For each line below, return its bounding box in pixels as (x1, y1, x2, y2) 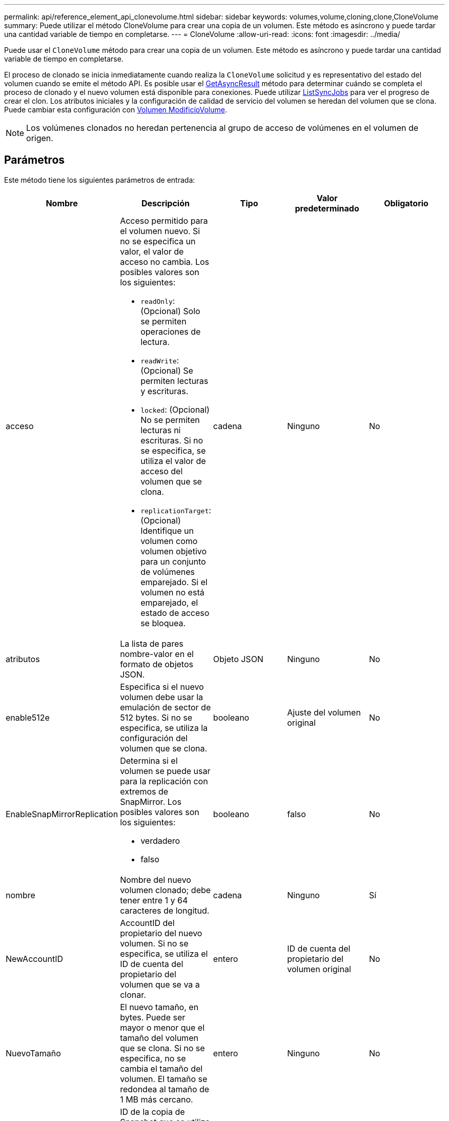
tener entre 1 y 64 (120, 895, 188, 905)
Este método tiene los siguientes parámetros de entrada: (4, 175, 195, 184)
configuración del (120, 732, 188, 743)
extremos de (120, 786, 169, 797)
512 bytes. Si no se (120, 712, 193, 723)
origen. (26, 133, 53, 143)
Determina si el (120, 755, 178, 766)
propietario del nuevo (120, 927, 202, 938)
